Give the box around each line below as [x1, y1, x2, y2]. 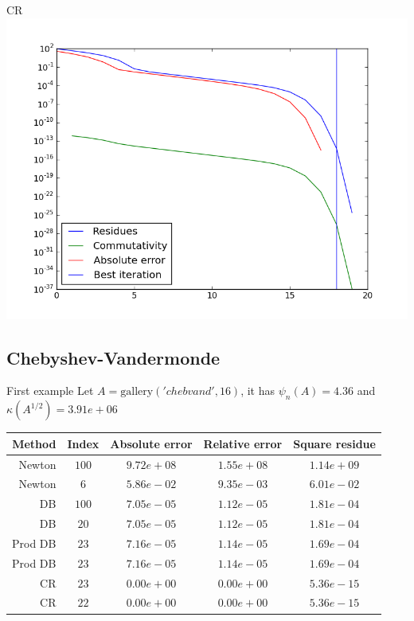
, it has [240, 382, 275, 399]
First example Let [6, 382, 94, 399]
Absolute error [110, 435, 193, 451]
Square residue [293, 435, 376, 451]
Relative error [203, 435, 283, 451]
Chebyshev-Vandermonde [6, 345, 221, 369]
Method [12, 435, 57, 451]
